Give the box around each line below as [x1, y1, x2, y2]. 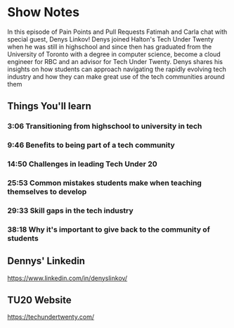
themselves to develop [7, 187, 87, 197]
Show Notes [7, 4, 79, 20]
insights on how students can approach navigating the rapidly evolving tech [7, 65, 226, 73]
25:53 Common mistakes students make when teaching [7, 178, 202, 188]
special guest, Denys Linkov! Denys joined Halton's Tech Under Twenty [7, 34, 214, 43]
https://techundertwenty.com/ [7, 313, 95, 321]
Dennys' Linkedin [7, 255, 86, 267]
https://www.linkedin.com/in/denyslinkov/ [7, 274, 128, 282]
